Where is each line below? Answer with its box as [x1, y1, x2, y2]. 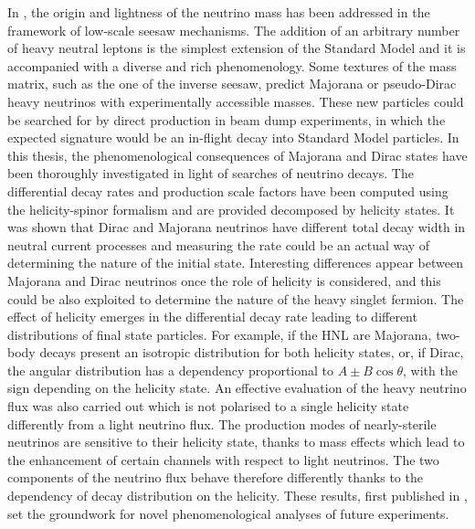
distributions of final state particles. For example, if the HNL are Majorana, [7, 324, 432, 344]
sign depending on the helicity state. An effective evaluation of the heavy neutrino [7, 378, 467, 397]
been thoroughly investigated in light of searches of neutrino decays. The [7, 164, 414, 183]
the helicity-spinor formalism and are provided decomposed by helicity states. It [7, 199, 455, 218]
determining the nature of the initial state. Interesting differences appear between [7, 253, 463, 272]
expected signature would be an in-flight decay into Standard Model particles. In [7, 128, 459, 147]
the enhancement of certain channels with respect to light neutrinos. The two [7, 450, 439, 469]
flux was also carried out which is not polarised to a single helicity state [7, 397, 409, 416]
